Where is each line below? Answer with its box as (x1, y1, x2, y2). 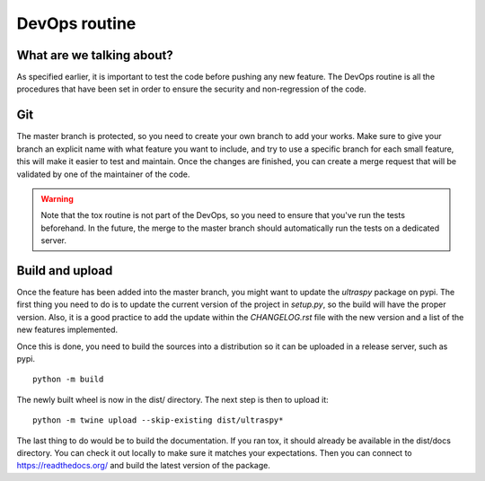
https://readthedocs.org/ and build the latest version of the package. (16, 460, 271, 471)
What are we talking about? (16, 48, 174, 63)
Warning (40, 193, 74, 204)
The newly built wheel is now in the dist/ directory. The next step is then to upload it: (16, 394, 330, 405)
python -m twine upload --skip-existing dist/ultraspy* (32, 415, 284, 425)
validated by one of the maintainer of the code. (16, 169, 190, 179)
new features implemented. (16, 324, 119, 336)
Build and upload (16, 263, 113, 278)
